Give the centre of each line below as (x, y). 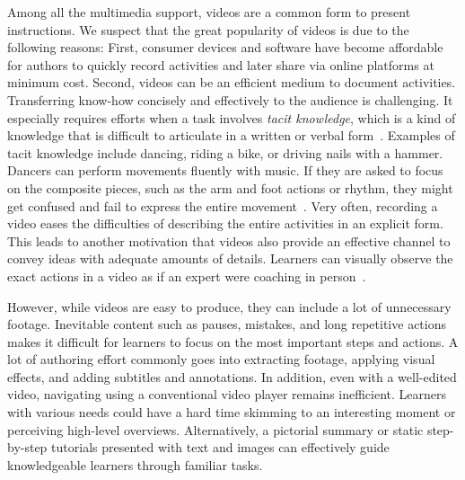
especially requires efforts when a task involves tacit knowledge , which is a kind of (232, 117)
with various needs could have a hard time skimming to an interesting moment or (232, 412)
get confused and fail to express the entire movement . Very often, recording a (223, 205)
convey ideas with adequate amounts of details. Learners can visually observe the (230, 258)
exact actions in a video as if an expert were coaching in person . (187, 276)
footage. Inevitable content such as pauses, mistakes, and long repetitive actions (227, 324)
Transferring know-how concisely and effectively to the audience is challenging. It (230, 99)
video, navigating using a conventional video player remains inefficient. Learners (227, 394)
